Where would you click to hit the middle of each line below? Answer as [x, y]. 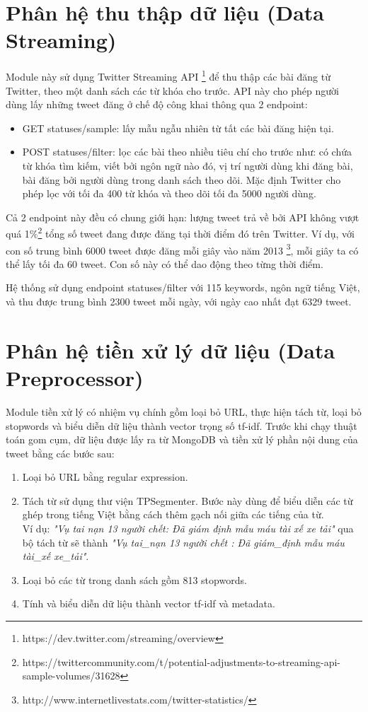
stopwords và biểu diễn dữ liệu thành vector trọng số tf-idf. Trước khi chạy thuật [182, 425]
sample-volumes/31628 [71, 676]
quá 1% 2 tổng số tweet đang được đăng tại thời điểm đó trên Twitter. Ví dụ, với [180, 232]
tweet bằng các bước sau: [60, 453]
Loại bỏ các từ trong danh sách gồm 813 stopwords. [134, 579]
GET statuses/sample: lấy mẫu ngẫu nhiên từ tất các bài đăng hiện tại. [178, 128]
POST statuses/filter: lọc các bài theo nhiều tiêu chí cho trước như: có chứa [187, 152]
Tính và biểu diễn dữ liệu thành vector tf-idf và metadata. [149, 603]
